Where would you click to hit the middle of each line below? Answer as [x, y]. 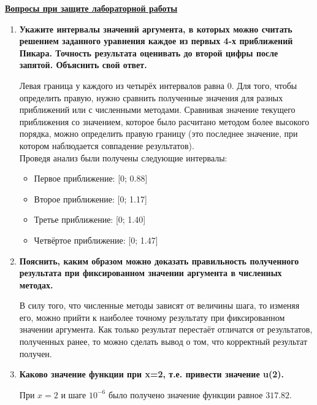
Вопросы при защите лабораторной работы [91, 8]
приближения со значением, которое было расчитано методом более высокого [164, 121]
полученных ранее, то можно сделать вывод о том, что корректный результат [163, 341]
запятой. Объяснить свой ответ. [83, 65]
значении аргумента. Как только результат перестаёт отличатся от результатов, [166, 329]
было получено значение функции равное [185, 394]
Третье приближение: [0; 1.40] [90, 219]
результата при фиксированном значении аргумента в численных [151, 273]
